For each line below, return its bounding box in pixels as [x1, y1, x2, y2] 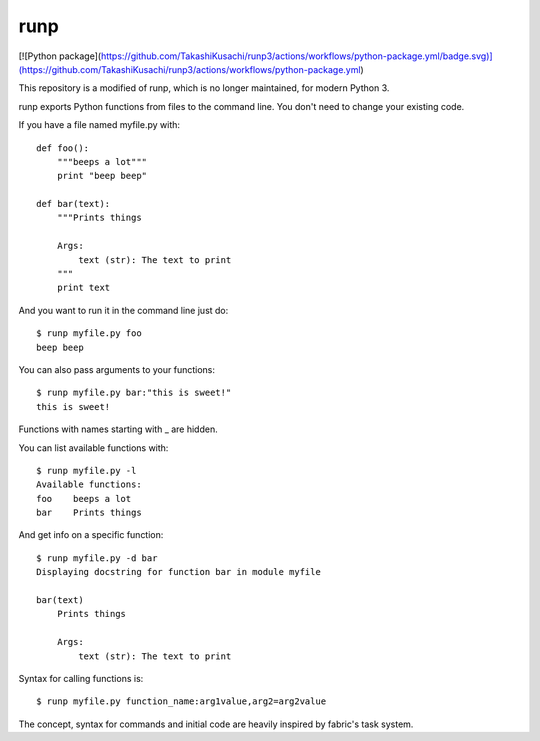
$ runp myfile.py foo [36, 328, 142, 339]
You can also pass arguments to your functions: [18, 363, 215, 375]
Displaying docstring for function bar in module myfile [36, 566, 322, 578]
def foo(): [36, 142, 90, 154]
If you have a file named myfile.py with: [18, 119, 180, 131]
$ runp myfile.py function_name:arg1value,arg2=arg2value [36, 696, 327, 707]
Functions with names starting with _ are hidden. [18, 423, 219, 435]
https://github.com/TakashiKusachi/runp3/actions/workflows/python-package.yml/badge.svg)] [100, 50, 494, 62]
